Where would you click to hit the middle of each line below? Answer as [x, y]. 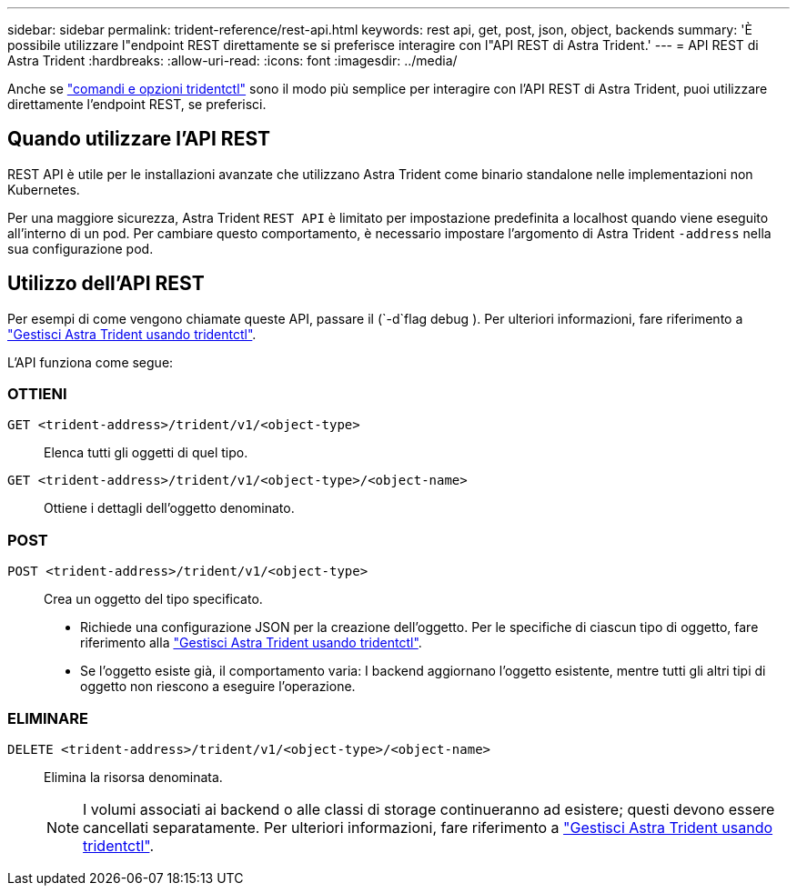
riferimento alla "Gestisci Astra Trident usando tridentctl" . [251, 643]
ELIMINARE [48, 718]
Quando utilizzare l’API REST [139, 139]
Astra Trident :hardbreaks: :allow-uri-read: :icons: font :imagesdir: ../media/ [232, 60]
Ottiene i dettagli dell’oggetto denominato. [169, 508]
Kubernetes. [44, 189]
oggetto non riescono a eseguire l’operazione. [218, 687]
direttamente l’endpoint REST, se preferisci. [137, 104]
